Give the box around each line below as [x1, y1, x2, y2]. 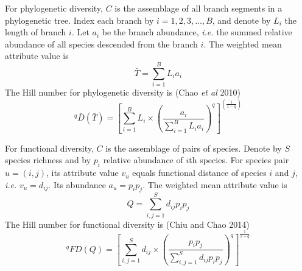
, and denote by [212, 13, 271, 26]
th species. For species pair [189, 153, 289, 166]
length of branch [5, 26, 66, 38]
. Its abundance [48, 178, 106, 191]
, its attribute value [46, 166, 119, 179]
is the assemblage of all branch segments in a [114, 2, 283, 14]
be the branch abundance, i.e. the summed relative [102, 26, 292, 38]
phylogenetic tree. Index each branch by [5, 13, 154, 26]
